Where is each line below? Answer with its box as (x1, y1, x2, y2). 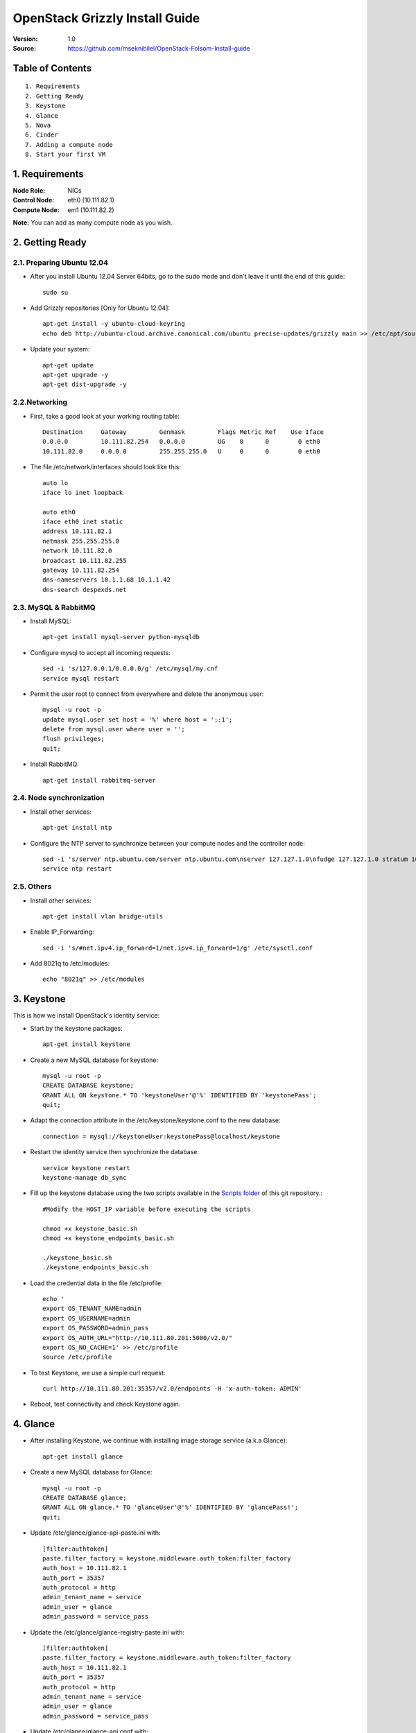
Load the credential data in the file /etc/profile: (30, 1279, 163, 1287)
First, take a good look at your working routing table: (30, 412, 180, 420)
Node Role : (12, 186, 46, 194)
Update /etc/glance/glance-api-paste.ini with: (30, 1529, 161, 1537)
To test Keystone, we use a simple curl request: (30, 1368, 166, 1377)
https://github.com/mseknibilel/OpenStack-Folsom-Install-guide (67, 44, 250, 52)
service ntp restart (42, 865, 112, 873)
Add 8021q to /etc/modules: (30, 959, 110, 968)
